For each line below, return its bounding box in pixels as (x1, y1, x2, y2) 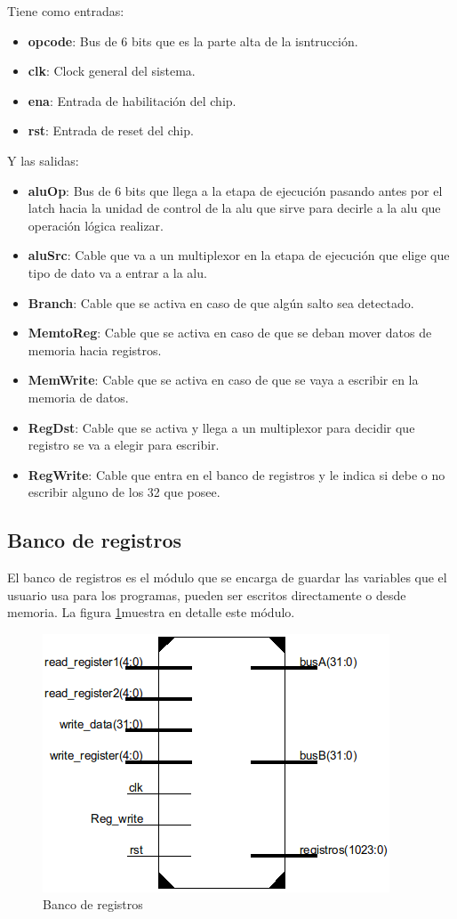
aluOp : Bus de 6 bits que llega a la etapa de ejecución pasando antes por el (28, 181, 443, 199)
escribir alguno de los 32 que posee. (28, 483, 220, 501)
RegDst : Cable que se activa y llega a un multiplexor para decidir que (28, 418, 415, 436)
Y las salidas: (7, 150, 79, 169)
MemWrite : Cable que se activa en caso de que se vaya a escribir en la (28, 370, 419, 389)
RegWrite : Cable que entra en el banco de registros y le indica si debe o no (28, 465, 445, 484)
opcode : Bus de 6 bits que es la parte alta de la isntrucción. (28, 31, 358, 50)
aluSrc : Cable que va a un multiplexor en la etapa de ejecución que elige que (28, 246, 450, 264)
